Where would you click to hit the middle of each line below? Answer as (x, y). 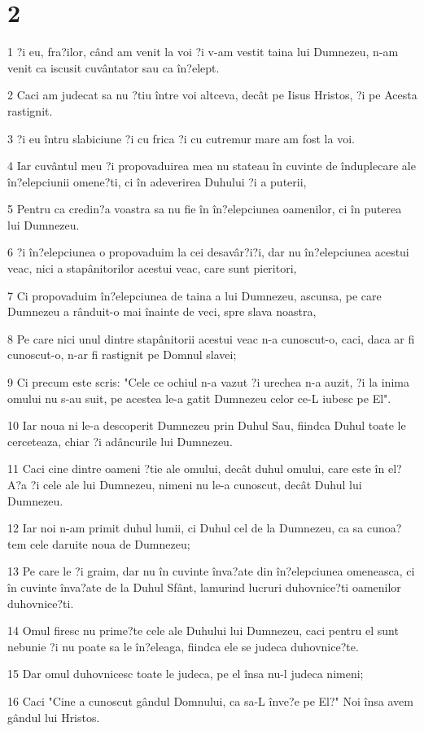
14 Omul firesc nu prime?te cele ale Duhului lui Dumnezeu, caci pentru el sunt (203, 630)
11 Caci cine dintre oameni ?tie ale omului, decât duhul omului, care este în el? (205, 468)
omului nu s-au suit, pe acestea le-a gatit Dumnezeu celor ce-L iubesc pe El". (199, 398)
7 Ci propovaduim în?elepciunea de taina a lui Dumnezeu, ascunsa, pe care (195, 295)
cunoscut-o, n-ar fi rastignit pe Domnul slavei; (122, 355)
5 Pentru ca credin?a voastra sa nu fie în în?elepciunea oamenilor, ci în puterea (205, 209)
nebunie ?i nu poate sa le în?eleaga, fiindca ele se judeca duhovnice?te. (183, 646)
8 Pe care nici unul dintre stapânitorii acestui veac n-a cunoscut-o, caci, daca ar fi (211, 338)
